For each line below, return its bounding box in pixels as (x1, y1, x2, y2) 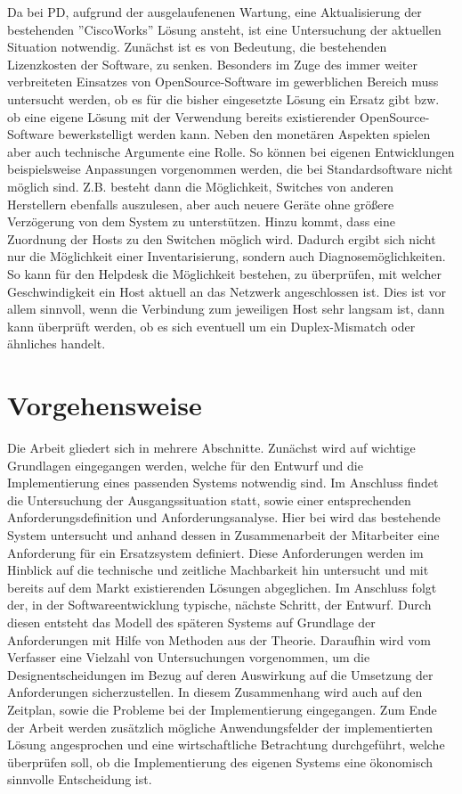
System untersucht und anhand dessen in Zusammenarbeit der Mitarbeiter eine (7, 525, 440, 544)
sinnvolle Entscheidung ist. (7, 770, 152, 789)
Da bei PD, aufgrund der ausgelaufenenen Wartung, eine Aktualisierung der (7, 3, 422, 20)
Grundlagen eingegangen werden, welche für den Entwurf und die (7, 455, 363, 474)
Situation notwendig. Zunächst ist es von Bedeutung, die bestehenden (7, 37, 387, 56)
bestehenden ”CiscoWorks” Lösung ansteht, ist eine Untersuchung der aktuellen (7, 20, 442, 38)
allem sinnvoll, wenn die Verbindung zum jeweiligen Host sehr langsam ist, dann (7, 299, 445, 318)
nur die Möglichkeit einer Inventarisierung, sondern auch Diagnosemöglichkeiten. (7, 247, 446, 266)
